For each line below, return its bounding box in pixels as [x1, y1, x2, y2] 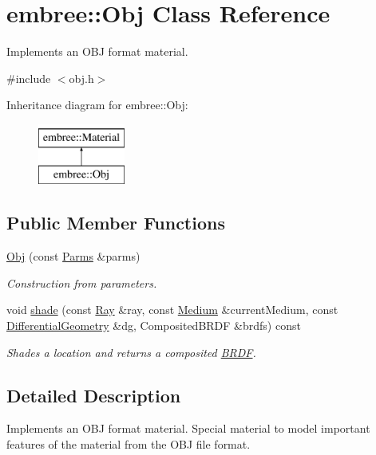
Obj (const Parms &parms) [6, 248, 141, 265]
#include [6, 69, 51, 86]
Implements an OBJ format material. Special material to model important [6, 420, 370, 437]
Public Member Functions [6, 210, 225, 235]
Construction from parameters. [6, 274, 157, 291]
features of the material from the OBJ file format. [6, 436, 251, 453]
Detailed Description [6, 382, 181, 407]
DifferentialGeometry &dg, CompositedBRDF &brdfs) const [6, 317, 301, 334]
